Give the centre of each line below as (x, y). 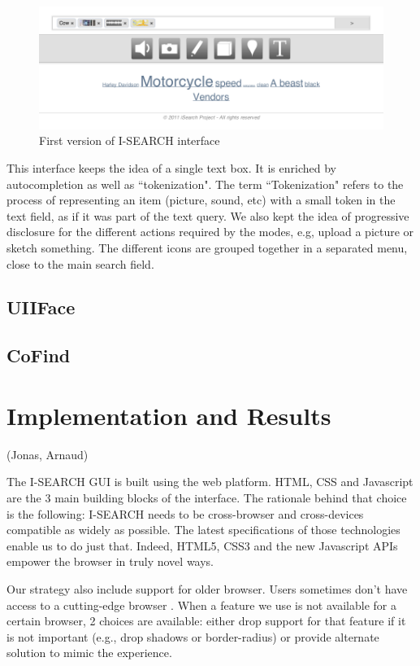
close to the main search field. (80, 263)
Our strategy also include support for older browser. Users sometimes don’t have (207, 588)
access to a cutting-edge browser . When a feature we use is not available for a (201, 605)
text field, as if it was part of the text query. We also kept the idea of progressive (208, 215)
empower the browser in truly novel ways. (110, 561)
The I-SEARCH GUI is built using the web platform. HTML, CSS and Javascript (210, 482)
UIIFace (41, 307)
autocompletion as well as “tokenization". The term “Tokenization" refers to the (205, 184)
